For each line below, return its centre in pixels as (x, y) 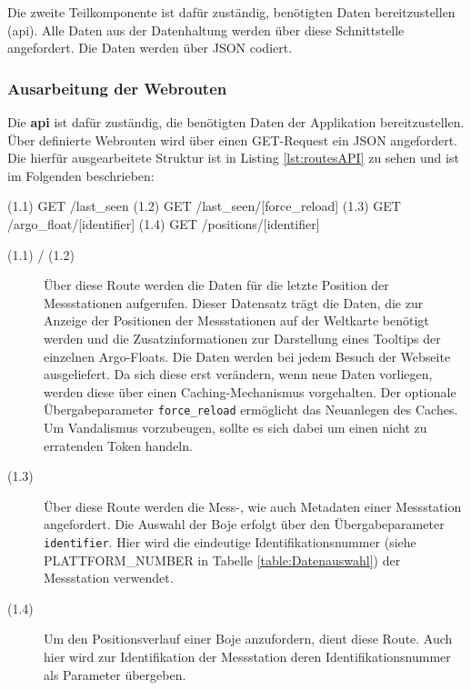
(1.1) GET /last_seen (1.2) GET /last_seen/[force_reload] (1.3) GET (204, 206)
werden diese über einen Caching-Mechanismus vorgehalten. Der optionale (250, 391)
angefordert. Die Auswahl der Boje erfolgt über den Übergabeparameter (244, 524)
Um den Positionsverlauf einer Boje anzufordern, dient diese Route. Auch (248, 639)
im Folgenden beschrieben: (81, 175)
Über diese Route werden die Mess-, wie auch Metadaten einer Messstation (253, 506)
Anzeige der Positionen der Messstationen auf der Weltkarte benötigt (236, 320)
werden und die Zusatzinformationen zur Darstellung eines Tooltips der (242, 338)
